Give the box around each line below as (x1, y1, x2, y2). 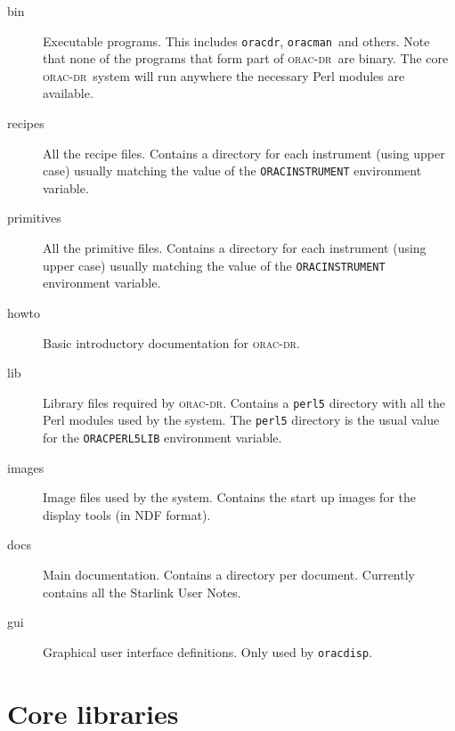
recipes (7, 114, 45, 133)
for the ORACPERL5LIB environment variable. (43, 428, 282, 446)
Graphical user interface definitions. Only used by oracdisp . (43, 642, 373, 661)
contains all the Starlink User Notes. (43, 582, 241, 601)
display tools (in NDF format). (43, 505, 211, 524)
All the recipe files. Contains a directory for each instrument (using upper (43, 143, 445, 162)
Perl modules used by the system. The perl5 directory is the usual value (43, 410, 440, 429)
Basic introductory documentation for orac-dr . (43, 333, 300, 352)
